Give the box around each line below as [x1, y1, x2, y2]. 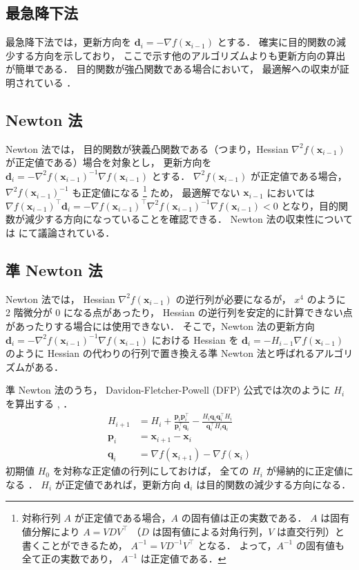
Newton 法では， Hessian [6, 291, 115, 306]
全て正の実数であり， [21, 551, 118, 566]
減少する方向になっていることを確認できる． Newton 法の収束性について [24, 212, 353, 226]
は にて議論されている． [6, 226, 115, 239]
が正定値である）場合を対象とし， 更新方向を [6, 155, 212, 169]
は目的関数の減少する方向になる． [196, 477, 351, 491]
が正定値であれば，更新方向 [55, 477, 181, 491]
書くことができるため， [21, 537, 128, 552]
